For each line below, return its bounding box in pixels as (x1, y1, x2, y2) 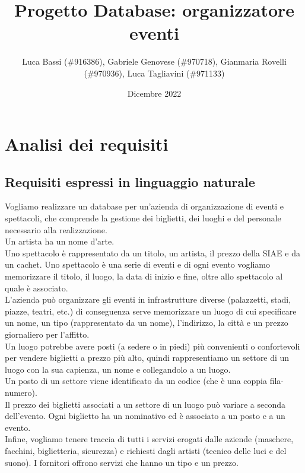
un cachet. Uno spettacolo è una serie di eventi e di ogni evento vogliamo (5, 258, 270, 271)
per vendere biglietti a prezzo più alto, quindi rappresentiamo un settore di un (5, 351, 290, 364)
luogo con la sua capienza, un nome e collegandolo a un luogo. (5, 363, 231, 375)
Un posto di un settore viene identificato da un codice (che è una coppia (5, 374, 267, 387)
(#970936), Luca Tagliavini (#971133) (84, 66, 225, 79)
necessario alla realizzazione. (5, 223, 107, 236)
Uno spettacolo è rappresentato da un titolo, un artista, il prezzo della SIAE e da (5, 246, 300, 259)
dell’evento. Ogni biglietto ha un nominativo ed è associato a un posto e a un (5, 409, 285, 422)
